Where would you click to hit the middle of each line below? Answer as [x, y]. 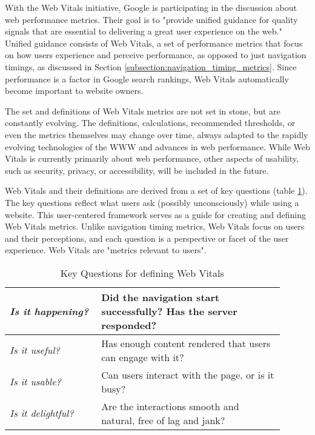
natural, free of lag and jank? [163, 420]
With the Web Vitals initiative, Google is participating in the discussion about [151, 7]
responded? [129, 325]
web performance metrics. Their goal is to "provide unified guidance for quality [151, 19]
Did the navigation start [161, 297]
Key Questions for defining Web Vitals [142, 273]
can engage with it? [143, 357]
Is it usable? [35, 382]
